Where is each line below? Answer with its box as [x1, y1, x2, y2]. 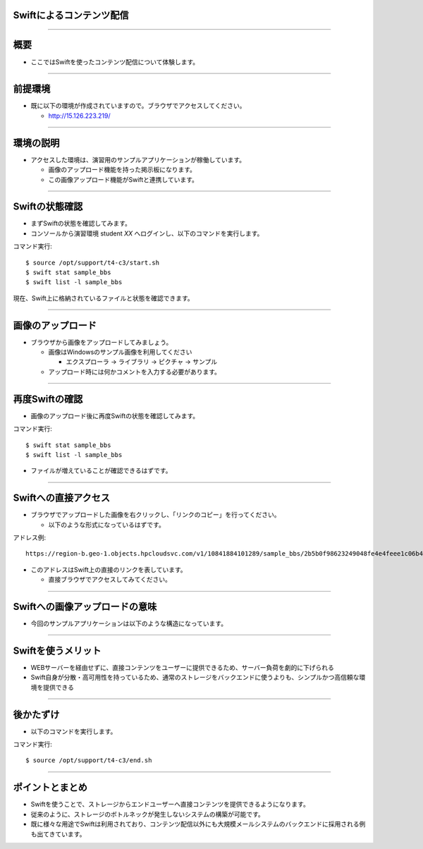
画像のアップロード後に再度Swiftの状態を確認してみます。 [30, 411, 200, 420]
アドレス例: [13, 533, 47, 542]
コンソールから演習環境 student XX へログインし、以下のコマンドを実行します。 [30, 229, 264, 238]
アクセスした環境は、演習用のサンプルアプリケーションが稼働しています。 [30, 155, 246, 164]
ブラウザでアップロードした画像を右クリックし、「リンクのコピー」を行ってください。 [30, 511, 281, 519]
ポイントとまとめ [13, 781, 87, 793]
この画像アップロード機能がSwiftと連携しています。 [48, 175, 199, 183]
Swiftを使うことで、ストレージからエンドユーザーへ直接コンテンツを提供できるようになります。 [30, 800, 309, 809]
